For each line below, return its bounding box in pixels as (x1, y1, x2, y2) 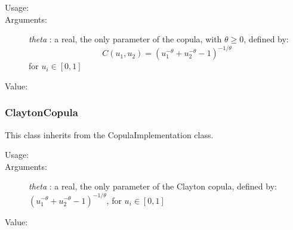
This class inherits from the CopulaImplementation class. (5, 128, 214, 141)
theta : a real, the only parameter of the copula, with (29, 33, 222, 45)
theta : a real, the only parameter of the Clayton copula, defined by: (29, 180, 277, 192)
